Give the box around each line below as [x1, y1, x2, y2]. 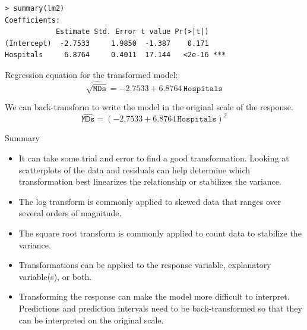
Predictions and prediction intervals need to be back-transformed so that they [18, 301, 302, 314]
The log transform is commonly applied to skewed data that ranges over [18, 195, 281, 207]
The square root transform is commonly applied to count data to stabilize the [18, 226, 302, 239]
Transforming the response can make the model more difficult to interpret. [18, 290, 290, 303]
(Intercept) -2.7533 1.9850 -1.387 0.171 [5, 39, 209, 48]
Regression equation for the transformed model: [5, 68, 178, 80]
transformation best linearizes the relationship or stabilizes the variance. [18, 175, 281, 188]
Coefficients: [5, 15, 61, 24]
